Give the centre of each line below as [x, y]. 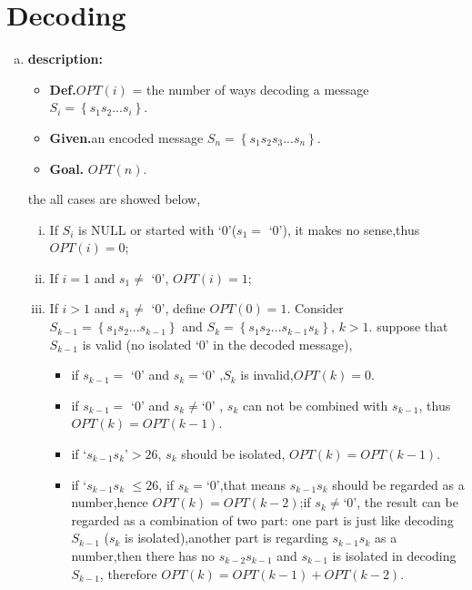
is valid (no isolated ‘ [141, 344]
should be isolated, [233, 454]
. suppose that [408, 326]
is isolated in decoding [394, 555]
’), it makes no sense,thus [349, 229]
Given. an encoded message [126, 137]
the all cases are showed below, [114, 199]
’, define [183, 308]
